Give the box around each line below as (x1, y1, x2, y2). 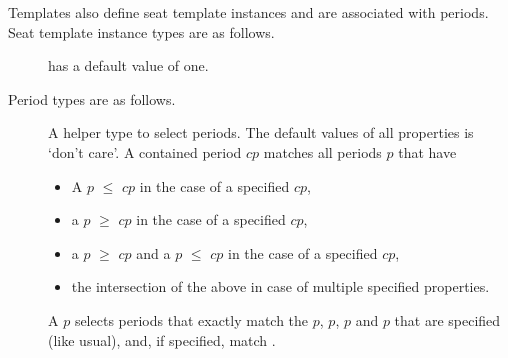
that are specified (394, 309, 501, 330)
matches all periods (263, 141, 382, 162)
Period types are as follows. (8, 88, 176, 109)
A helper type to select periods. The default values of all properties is (48, 122, 474, 143)
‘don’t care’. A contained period (48, 141, 242, 162)
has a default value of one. (48, 55, 209, 76)
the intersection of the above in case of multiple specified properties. (71, 276, 490, 297)
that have (398, 141, 457, 162)
